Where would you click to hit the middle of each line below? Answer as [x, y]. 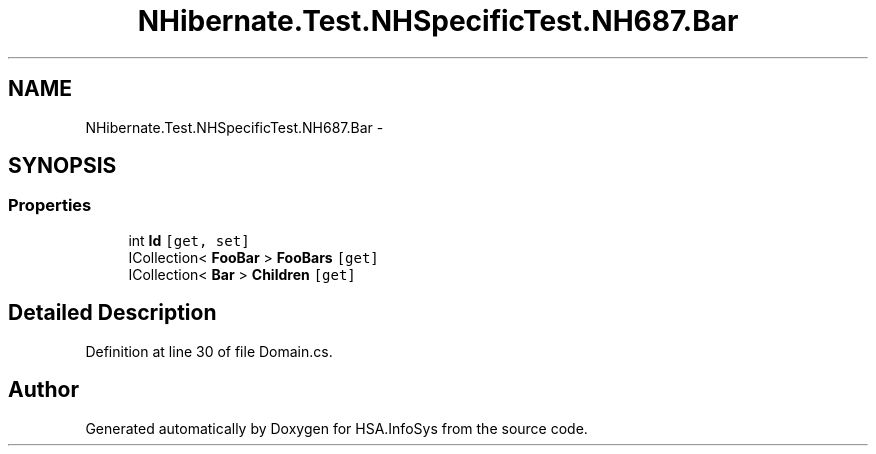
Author [43, 390]
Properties [50, 205]
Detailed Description [112, 313]
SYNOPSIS [62, 166]
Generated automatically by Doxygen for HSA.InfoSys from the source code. [336, 428]
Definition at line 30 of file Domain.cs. [209, 351]
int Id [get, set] [189, 240]
